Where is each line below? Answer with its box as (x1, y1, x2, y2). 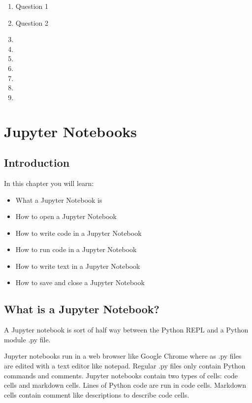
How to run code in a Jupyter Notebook (15, 244, 137, 255)
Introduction (4, 155, 70, 170)
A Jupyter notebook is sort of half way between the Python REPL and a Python (4, 325, 249, 335)
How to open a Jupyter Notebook (15, 211, 117, 221)
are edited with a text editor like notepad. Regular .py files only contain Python (4, 361, 246, 371)
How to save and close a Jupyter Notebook (15, 277, 145, 288)
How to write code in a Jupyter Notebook (15, 227, 142, 238)
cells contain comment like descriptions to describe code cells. (4, 389, 189, 400)
